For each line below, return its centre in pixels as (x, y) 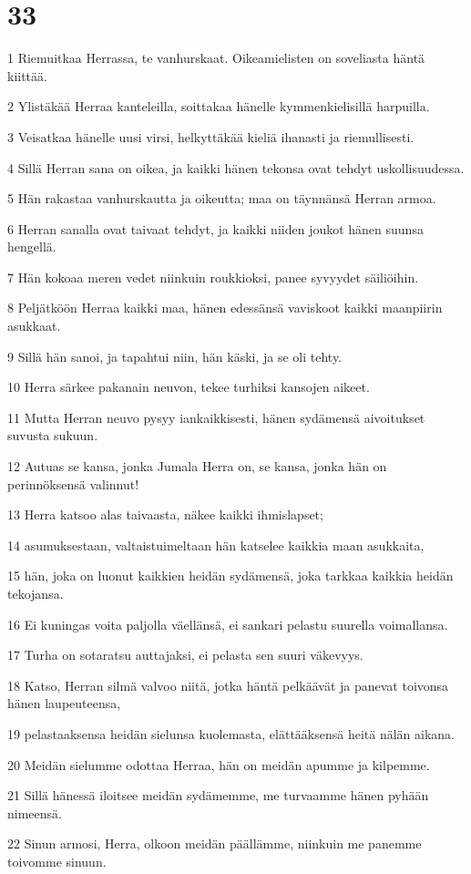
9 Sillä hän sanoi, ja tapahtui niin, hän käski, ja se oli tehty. (175, 356)
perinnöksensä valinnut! (73, 483)
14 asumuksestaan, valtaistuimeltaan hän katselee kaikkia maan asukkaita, (216, 545)
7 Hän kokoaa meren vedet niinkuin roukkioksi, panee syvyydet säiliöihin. (213, 277)
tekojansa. (36, 593)
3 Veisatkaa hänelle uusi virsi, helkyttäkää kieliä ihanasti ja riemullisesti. (211, 136)
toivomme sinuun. (57, 861)
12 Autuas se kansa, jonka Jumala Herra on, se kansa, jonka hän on (197, 466)
